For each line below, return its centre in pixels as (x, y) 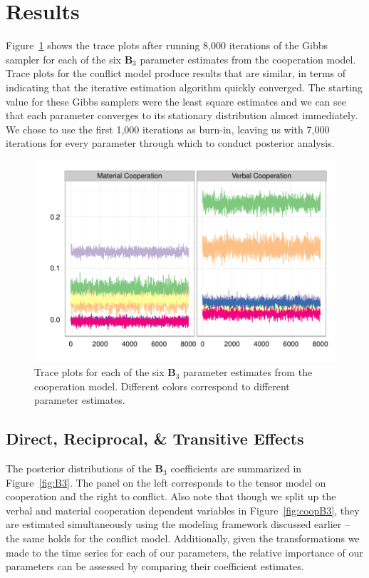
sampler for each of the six (63, 59)
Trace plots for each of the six (99, 372)
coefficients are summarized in (236, 468)
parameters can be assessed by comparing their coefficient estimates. (155, 566)
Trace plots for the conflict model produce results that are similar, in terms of (176, 73)
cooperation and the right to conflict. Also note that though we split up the (171, 496)
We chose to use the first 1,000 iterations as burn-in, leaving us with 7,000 (168, 129)
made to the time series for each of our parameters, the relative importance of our (184, 552)
